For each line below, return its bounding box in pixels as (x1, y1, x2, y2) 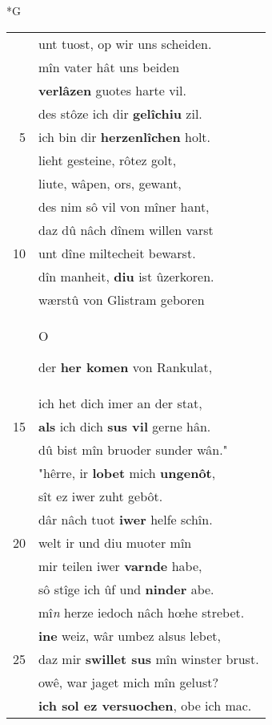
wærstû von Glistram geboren (38, 290, 205, 309)
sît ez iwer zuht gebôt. (38, 486, 163, 505)
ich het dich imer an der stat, (38, 393, 202, 412)
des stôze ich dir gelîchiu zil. (38, 103, 202, 123)
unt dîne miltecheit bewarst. (38, 243, 196, 262)
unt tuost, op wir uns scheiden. (38, 34, 212, 53)
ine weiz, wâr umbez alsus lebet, (38, 626, 221, 645)
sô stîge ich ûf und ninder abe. (38, 579, 214, 598)
